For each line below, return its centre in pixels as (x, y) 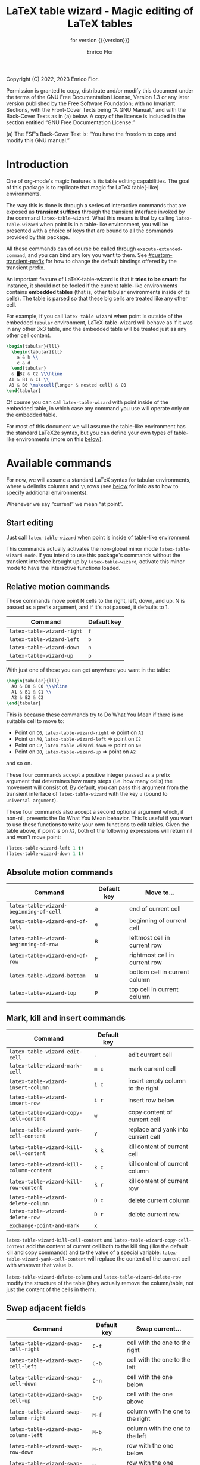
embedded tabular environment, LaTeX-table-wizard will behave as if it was (99, 322)
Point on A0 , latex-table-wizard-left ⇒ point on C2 (78, 738)
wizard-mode (21, 556)
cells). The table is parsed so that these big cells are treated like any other (97, 298)
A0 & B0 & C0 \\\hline (40, 686)
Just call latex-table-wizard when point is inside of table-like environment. (99, 537)
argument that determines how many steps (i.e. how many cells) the (90, 781)
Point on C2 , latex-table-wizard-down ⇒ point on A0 (78, 745)
